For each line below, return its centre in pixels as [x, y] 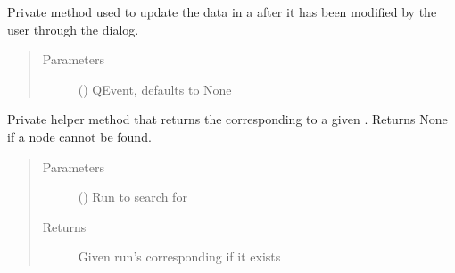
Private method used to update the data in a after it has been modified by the [222, 12]
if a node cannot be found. [79, 136]
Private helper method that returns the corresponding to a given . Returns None [227, 119]
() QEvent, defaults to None [155, 89]
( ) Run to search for [132, 197]
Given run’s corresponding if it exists [179, 256]
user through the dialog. [73, 29]
